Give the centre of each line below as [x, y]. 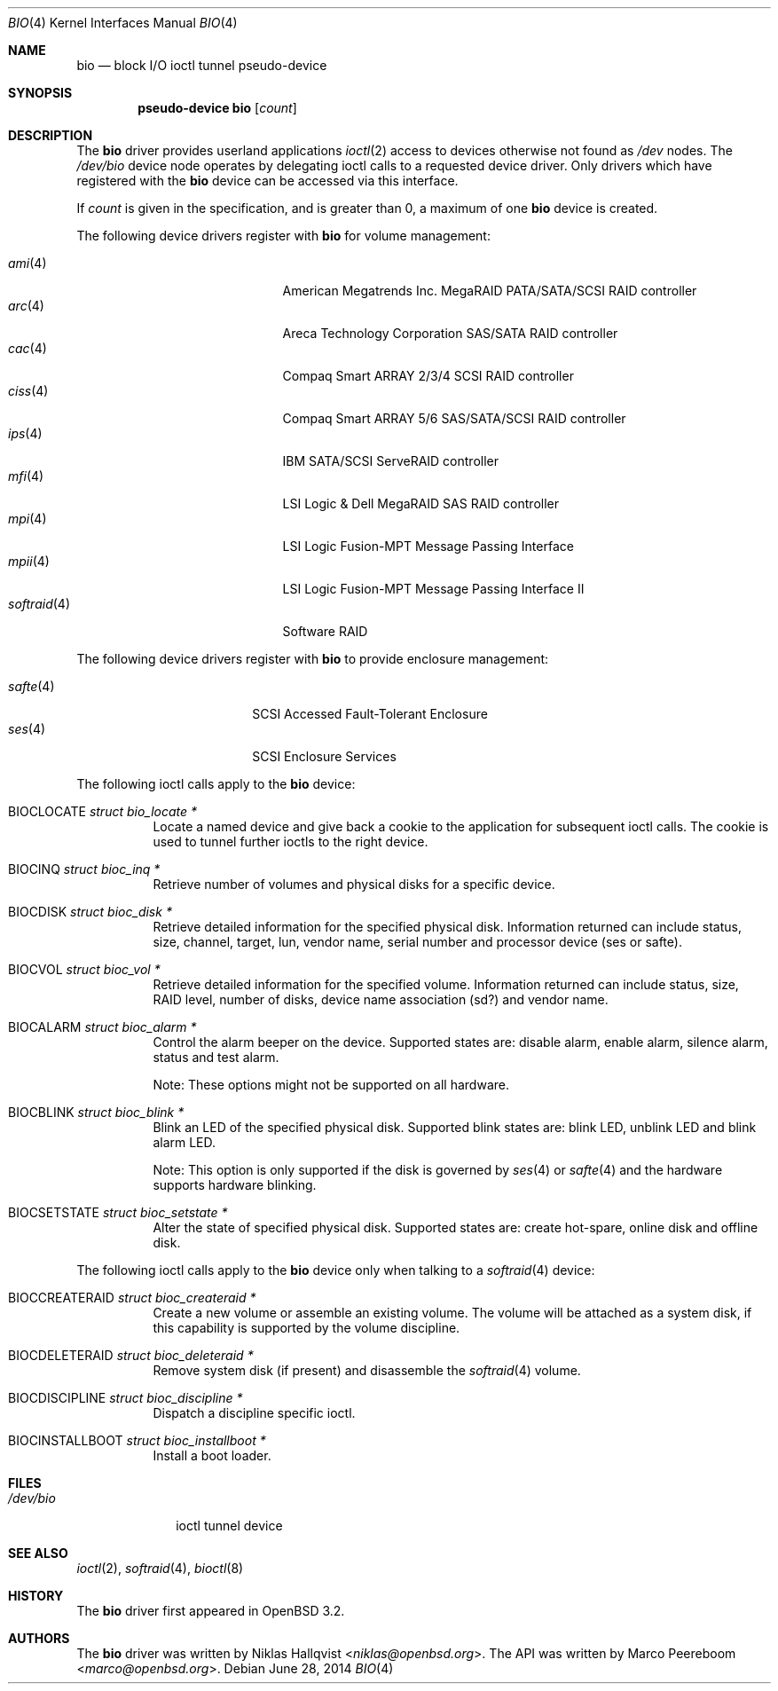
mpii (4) [29, 561]
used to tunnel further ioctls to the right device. [291, 842]
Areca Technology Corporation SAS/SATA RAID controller [450, 333]
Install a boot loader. [212, 1455]
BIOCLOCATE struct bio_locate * [103, 811]
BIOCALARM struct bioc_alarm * [102, 1027]
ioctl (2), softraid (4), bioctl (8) [160, 1568]
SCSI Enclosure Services [324, 756]
